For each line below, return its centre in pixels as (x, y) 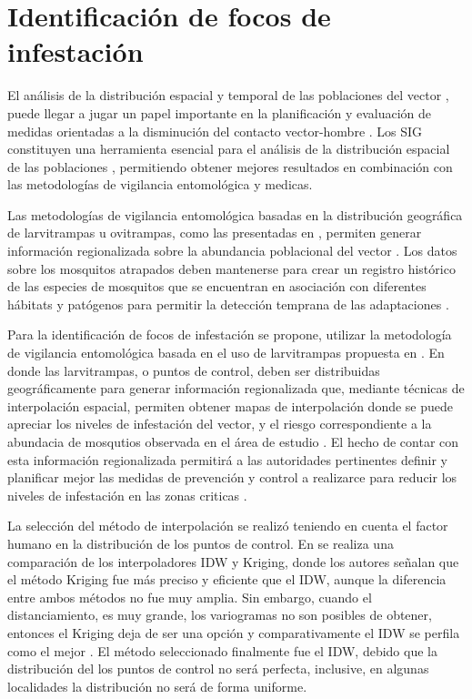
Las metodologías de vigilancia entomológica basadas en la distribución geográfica (235, 214)
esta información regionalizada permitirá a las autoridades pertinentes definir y (228, 459)
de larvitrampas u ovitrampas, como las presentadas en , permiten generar (215, 233)
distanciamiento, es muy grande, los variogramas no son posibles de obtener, (220, 615)
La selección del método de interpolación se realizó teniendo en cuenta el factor (228, 526)
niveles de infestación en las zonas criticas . (127, 495)
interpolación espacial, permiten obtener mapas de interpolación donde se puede (231, 405)
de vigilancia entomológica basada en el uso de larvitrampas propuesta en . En (226, 353)
